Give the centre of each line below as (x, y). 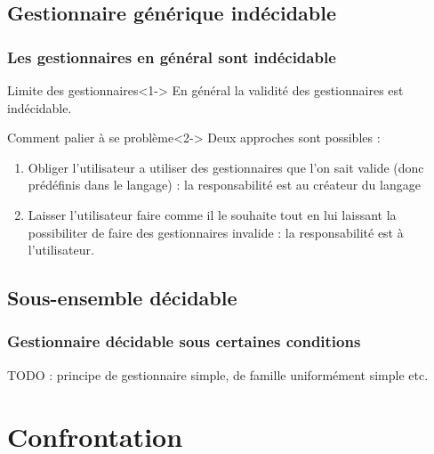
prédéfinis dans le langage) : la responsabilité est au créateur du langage (224, 185)
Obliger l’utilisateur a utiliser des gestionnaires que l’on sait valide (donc (226, 167)
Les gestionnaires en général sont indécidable (172, 57)
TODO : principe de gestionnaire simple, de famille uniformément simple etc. (218, 374)
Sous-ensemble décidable (122, 298)
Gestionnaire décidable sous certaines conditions (184, 341)
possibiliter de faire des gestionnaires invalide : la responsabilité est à (216, 232)
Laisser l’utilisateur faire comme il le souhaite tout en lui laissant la (212, 214)
